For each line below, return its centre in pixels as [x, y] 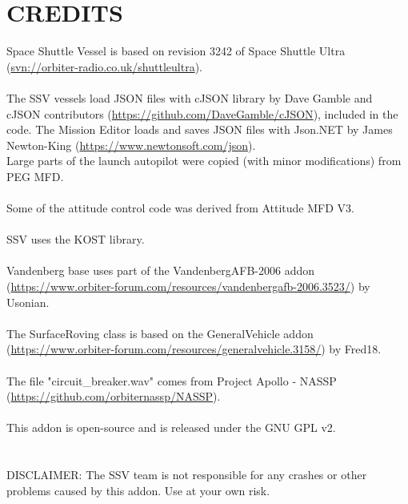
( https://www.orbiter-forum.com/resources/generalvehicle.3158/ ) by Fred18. [194, 349]
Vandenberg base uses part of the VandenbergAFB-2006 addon [160, 270]
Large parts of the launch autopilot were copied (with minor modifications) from [204, 161]
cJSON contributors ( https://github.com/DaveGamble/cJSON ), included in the [202, 113]
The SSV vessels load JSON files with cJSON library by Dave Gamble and [190, 97]
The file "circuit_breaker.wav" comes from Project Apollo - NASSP [172, 380]
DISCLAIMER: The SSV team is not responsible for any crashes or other [187, 475]
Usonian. [28, 302]
